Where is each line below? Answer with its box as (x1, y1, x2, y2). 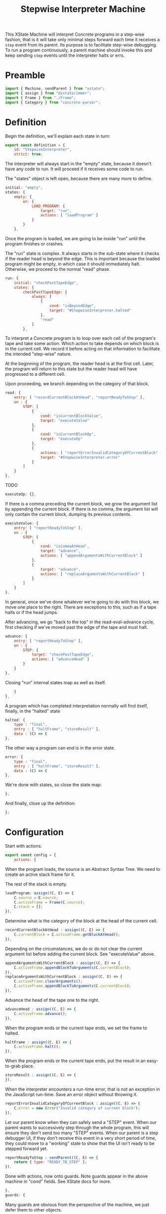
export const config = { (5, 853, 56, 858)
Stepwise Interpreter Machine (20, 3, 146, 15)
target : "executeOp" (40, 437, 83, 442)
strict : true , (14, 152, 43, 157)
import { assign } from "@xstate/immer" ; (5, 91, 92, 96)
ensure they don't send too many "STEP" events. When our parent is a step (5, 1130, 159, 1136)
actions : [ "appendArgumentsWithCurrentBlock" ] (40, 553, 142, 558)
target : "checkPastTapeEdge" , (31, 652, 94, 657)
